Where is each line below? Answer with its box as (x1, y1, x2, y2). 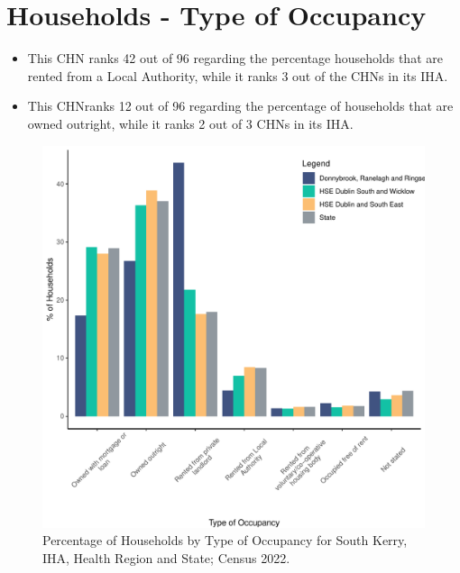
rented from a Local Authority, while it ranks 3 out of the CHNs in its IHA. (27, 66, 448, 85)
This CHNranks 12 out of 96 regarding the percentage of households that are (27, 96, 454, 115)
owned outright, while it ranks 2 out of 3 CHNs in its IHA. (27, 114, 354, 132)
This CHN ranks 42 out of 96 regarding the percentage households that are (27, 49, 443, 68)
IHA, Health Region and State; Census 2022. (42, 548, 290, 567)
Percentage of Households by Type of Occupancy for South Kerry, (42, 531, 408, 550)
